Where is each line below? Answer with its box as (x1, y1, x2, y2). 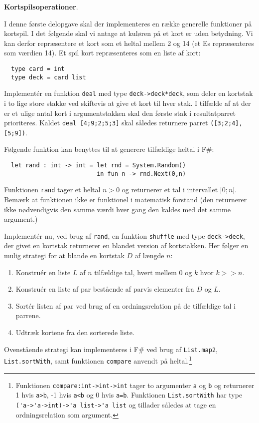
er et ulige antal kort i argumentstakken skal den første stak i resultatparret (4, 107, 236, 118)
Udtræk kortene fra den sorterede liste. (15, 327, 134, 337)
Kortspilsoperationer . (4, 1, 78, 11)
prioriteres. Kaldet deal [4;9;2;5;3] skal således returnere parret (4, 117, 208, 128)
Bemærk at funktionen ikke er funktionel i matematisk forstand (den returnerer (4, 194, 247, 204)
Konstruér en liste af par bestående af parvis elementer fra (15, 284, 194, 294)
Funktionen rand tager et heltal (4, 184, 101, 195)
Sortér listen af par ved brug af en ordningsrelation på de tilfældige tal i (15, 300, 236, 311)
